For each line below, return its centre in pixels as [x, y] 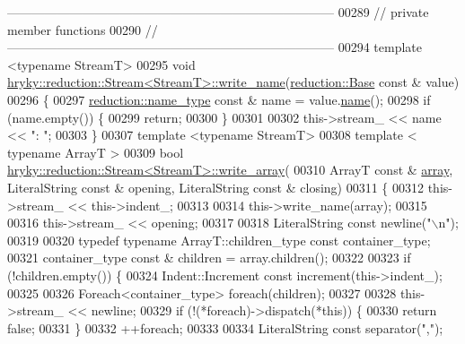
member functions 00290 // [83, 29]
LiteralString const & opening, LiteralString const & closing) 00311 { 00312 [216, 187]
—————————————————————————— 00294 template [215, 47]
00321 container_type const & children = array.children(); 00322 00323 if [209, 258]
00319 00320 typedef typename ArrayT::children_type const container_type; [219, 240]
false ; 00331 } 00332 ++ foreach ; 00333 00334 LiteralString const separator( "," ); [225, 327]
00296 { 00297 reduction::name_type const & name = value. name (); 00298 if [219, 99]
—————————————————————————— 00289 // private [218, 12]
